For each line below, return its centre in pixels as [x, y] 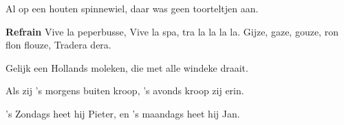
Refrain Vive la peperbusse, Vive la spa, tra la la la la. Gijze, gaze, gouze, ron [172, 31]
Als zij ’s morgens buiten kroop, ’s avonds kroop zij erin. [125, 91]
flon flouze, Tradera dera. [58, 45]
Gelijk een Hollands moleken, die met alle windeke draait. [127, 67]
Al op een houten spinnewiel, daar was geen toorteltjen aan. [132, 8]
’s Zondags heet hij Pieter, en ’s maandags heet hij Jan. [123, 113]
